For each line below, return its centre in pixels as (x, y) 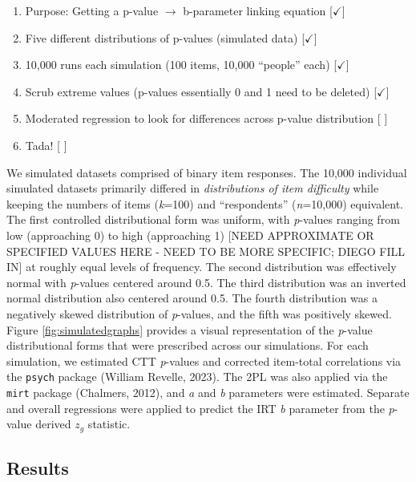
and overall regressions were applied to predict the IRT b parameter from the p (200, 408)
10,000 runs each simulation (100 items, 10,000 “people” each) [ (181, 65)
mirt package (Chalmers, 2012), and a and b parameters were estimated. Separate (208, 392)
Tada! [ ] (46, 145)
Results (38, 468)
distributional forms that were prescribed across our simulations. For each (188, 345)
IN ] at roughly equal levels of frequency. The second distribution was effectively (202, 267)
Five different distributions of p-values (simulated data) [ (165, 37)
